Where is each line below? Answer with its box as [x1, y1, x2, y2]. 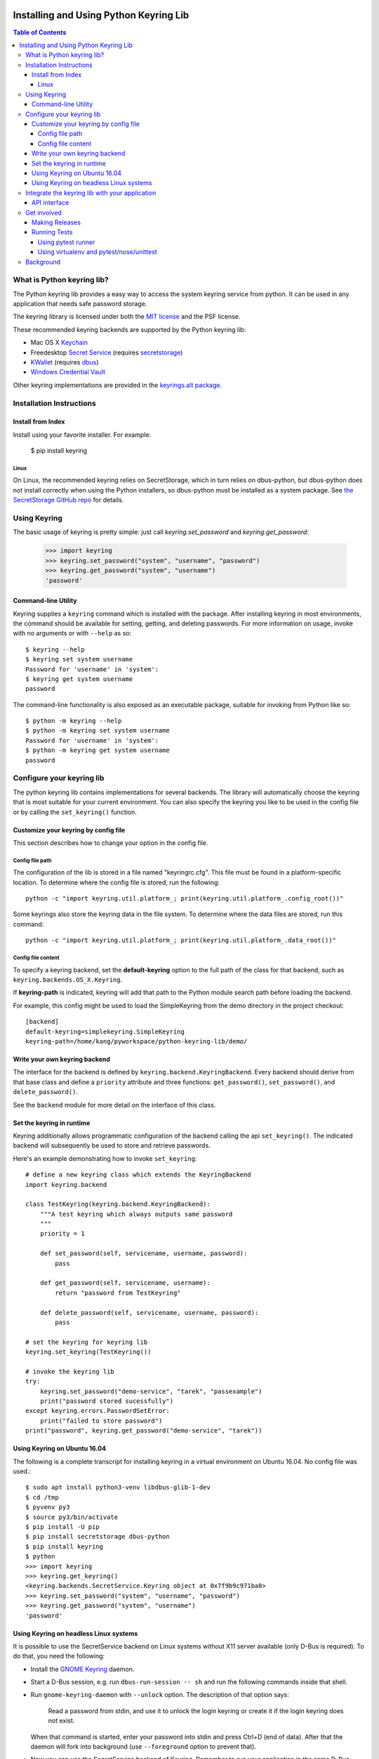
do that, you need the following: [13, 1652, 105, 1660]
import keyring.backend [25, 1181, 107, 1188]
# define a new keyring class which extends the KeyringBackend [25, 1171, 252, 1179]
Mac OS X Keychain [30, 338, 88, 347]
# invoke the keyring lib [25, 1367, 115, 1376]
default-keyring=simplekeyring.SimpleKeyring [25, 1027, 185, 1036]
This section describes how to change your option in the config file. [13, 838, 208, 847]
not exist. [48, 1717, 75, 1725]
